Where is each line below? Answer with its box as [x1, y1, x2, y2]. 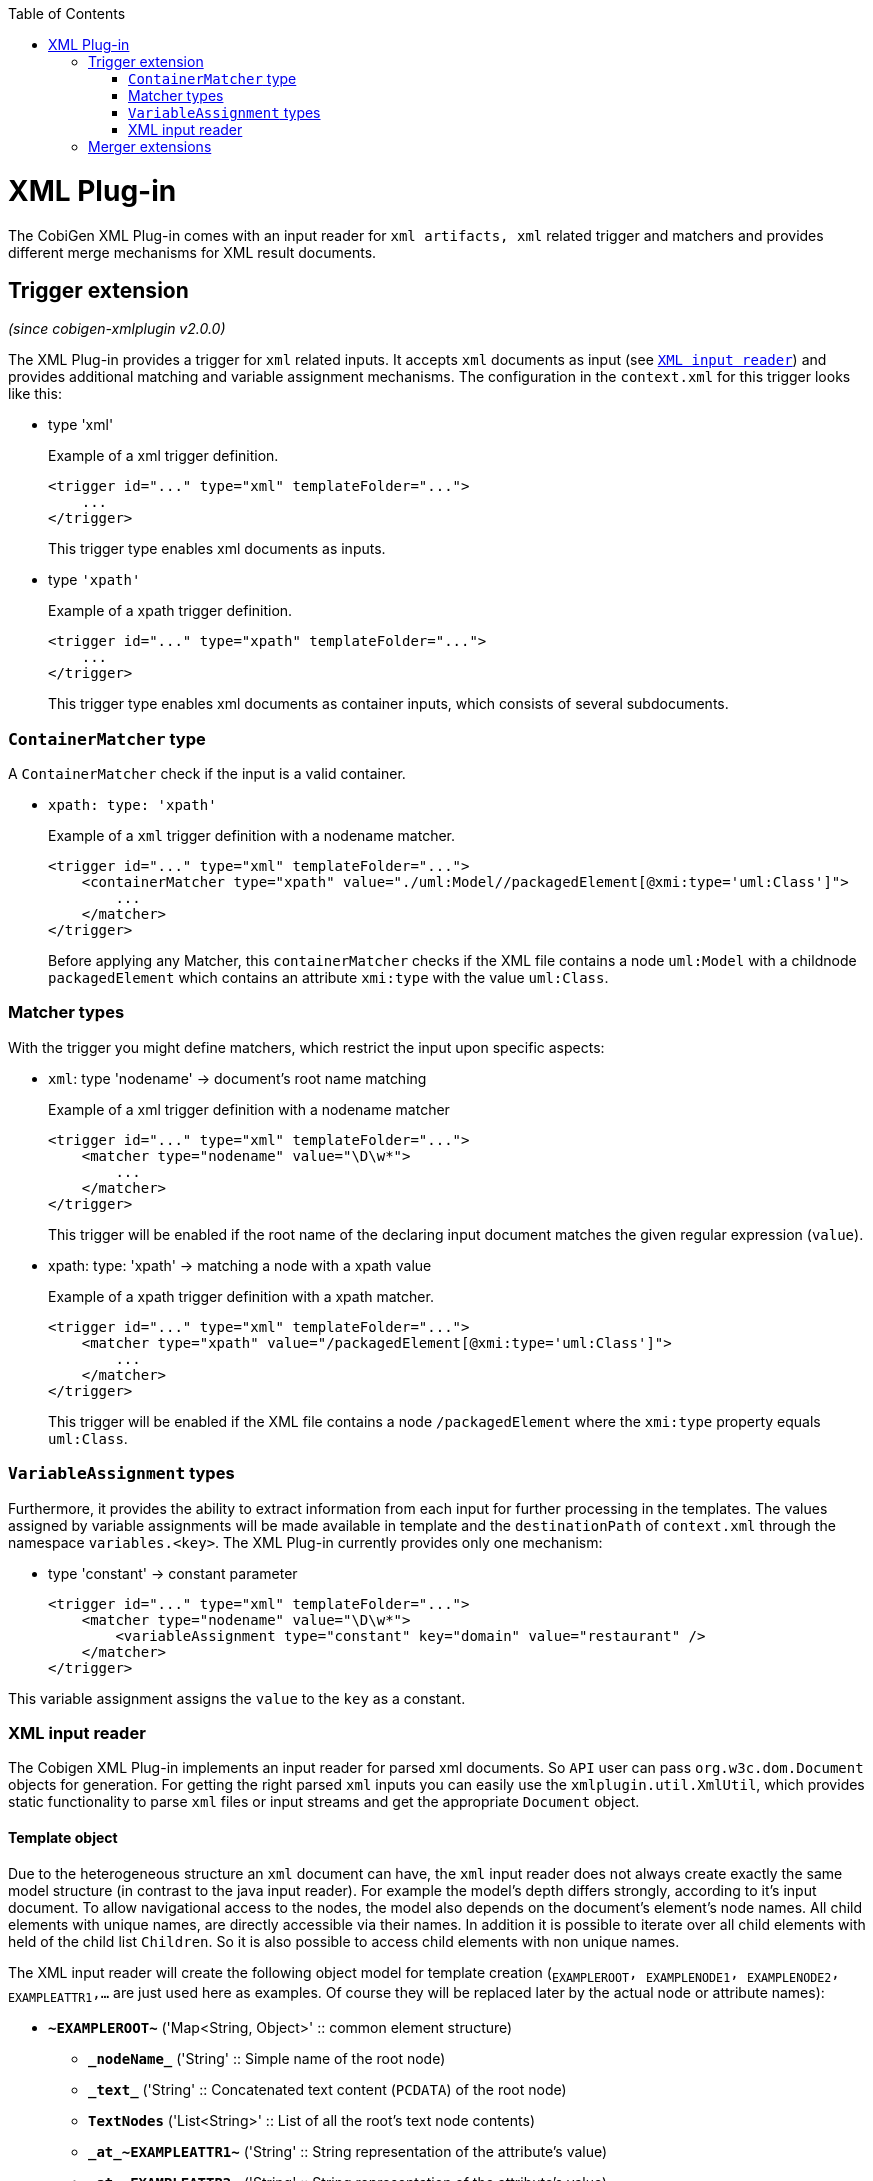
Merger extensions [88, 138, 212, 155]
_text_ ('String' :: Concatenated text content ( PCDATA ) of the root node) [88, 2081, 567, 2099]
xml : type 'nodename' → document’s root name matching [48, 1069, 427, 1087]
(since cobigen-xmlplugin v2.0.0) [8, 320, 226, 338]
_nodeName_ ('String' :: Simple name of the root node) [88, 2050, 446, 2068]
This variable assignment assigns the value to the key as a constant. [8, 1689, 466, 1707]
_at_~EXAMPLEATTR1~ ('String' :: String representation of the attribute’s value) [88, 2143, 608, 2161]
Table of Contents [8, 5, 126, 22]
